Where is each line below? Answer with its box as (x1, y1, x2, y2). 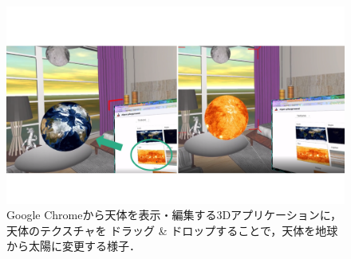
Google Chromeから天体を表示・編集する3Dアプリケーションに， (6, 206, 342, 223)
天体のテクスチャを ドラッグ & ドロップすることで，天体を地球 (6, 222, 338, 238)
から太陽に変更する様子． (6, 237, 140, 254)
